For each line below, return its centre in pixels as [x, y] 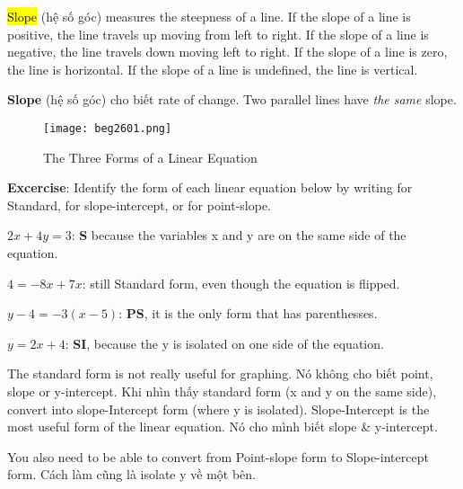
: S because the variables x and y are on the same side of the [239, 235]
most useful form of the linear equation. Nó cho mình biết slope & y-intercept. [223, 427]
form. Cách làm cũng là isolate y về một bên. [131, 474]
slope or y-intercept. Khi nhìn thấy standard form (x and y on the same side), [222, 391]
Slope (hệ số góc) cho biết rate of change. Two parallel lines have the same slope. [232, 99]
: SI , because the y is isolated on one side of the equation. [224, 343]
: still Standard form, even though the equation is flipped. [241, 283]
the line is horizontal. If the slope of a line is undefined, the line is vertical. [213, 69]
